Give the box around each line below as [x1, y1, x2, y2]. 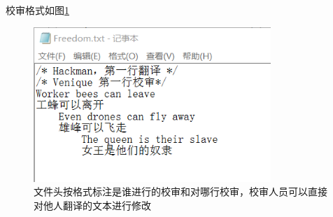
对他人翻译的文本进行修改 [34, 198, 151, 213]
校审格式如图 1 [6, 3, 69, 17]
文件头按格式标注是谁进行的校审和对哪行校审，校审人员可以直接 [34, 184, 327, 199]
